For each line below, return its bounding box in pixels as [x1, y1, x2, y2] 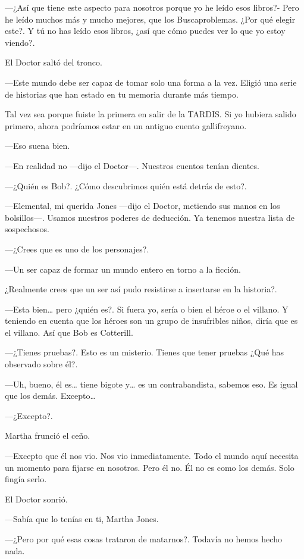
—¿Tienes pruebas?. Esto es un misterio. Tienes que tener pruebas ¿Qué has [5, 346, 284, 358]
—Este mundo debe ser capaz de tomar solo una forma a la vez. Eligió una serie [5, 76, 297, 88]
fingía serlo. [5, 473, 47, 485]
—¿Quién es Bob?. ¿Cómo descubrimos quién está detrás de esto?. [5, 179, 247, 192]
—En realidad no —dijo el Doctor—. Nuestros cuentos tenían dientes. [5, 159, 259, 171]
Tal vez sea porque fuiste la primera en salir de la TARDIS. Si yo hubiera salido [5, 108, 296, 120]
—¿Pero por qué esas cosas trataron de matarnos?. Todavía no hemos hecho [5, 533, 282, 545]
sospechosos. [5, 223, 49, 235]
